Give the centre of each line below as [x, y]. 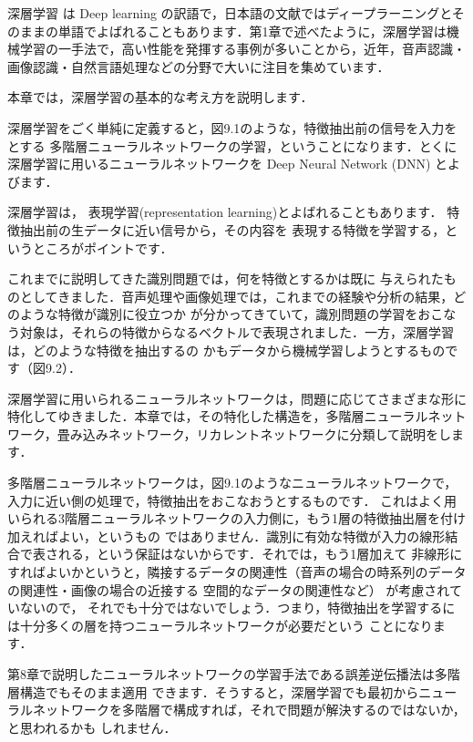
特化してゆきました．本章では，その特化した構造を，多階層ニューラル [218, 416]
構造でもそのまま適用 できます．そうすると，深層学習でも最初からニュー [238, 691]
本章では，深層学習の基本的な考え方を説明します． [160, 97]
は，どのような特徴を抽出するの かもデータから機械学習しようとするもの [226, 350]
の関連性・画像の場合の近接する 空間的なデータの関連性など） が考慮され [228, 589]
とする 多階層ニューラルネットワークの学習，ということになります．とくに [232, 145]
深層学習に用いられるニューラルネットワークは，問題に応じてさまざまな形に [237, 398]
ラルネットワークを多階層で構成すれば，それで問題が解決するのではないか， [236, 710]
